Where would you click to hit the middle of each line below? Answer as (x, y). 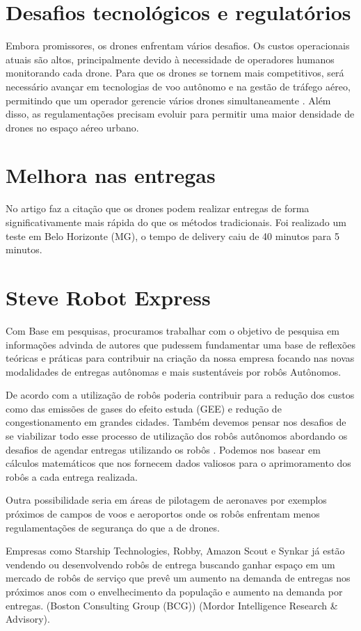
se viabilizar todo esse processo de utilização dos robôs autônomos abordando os (177, 436)
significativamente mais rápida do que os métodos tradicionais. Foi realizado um (176, 222)
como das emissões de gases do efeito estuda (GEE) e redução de (144, 408)
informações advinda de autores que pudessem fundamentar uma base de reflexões (181, 344)
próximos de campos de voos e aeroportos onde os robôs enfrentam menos (163, 514)
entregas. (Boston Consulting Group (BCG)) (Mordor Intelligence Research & (172, 605)
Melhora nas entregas (111, 175)
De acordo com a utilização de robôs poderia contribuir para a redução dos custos (180, 395)
